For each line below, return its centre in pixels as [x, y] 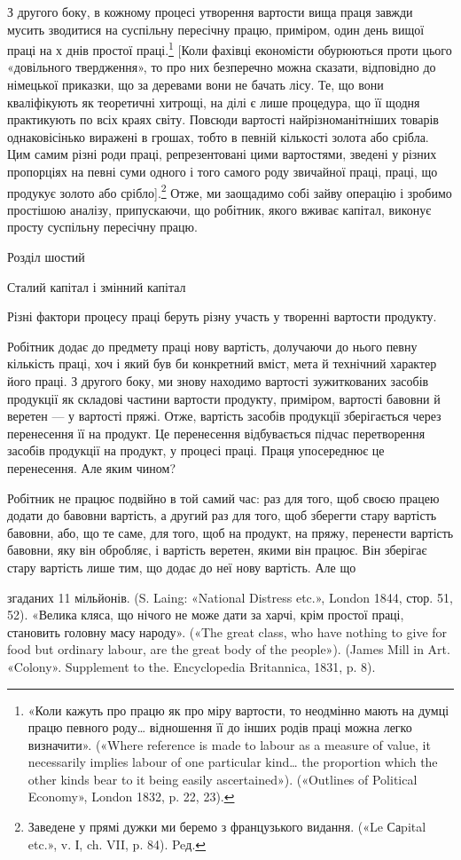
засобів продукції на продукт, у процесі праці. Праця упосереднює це [196, 450]
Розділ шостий [46, 257]
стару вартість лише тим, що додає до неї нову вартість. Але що [182, 567]
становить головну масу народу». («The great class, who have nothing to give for [227, 631]
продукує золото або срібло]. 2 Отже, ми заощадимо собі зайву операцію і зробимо [230, 191]
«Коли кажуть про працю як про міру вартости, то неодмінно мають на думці [238, 710]
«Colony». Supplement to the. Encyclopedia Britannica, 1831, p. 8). [191, 666]
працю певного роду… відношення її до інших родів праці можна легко [220, 727]
